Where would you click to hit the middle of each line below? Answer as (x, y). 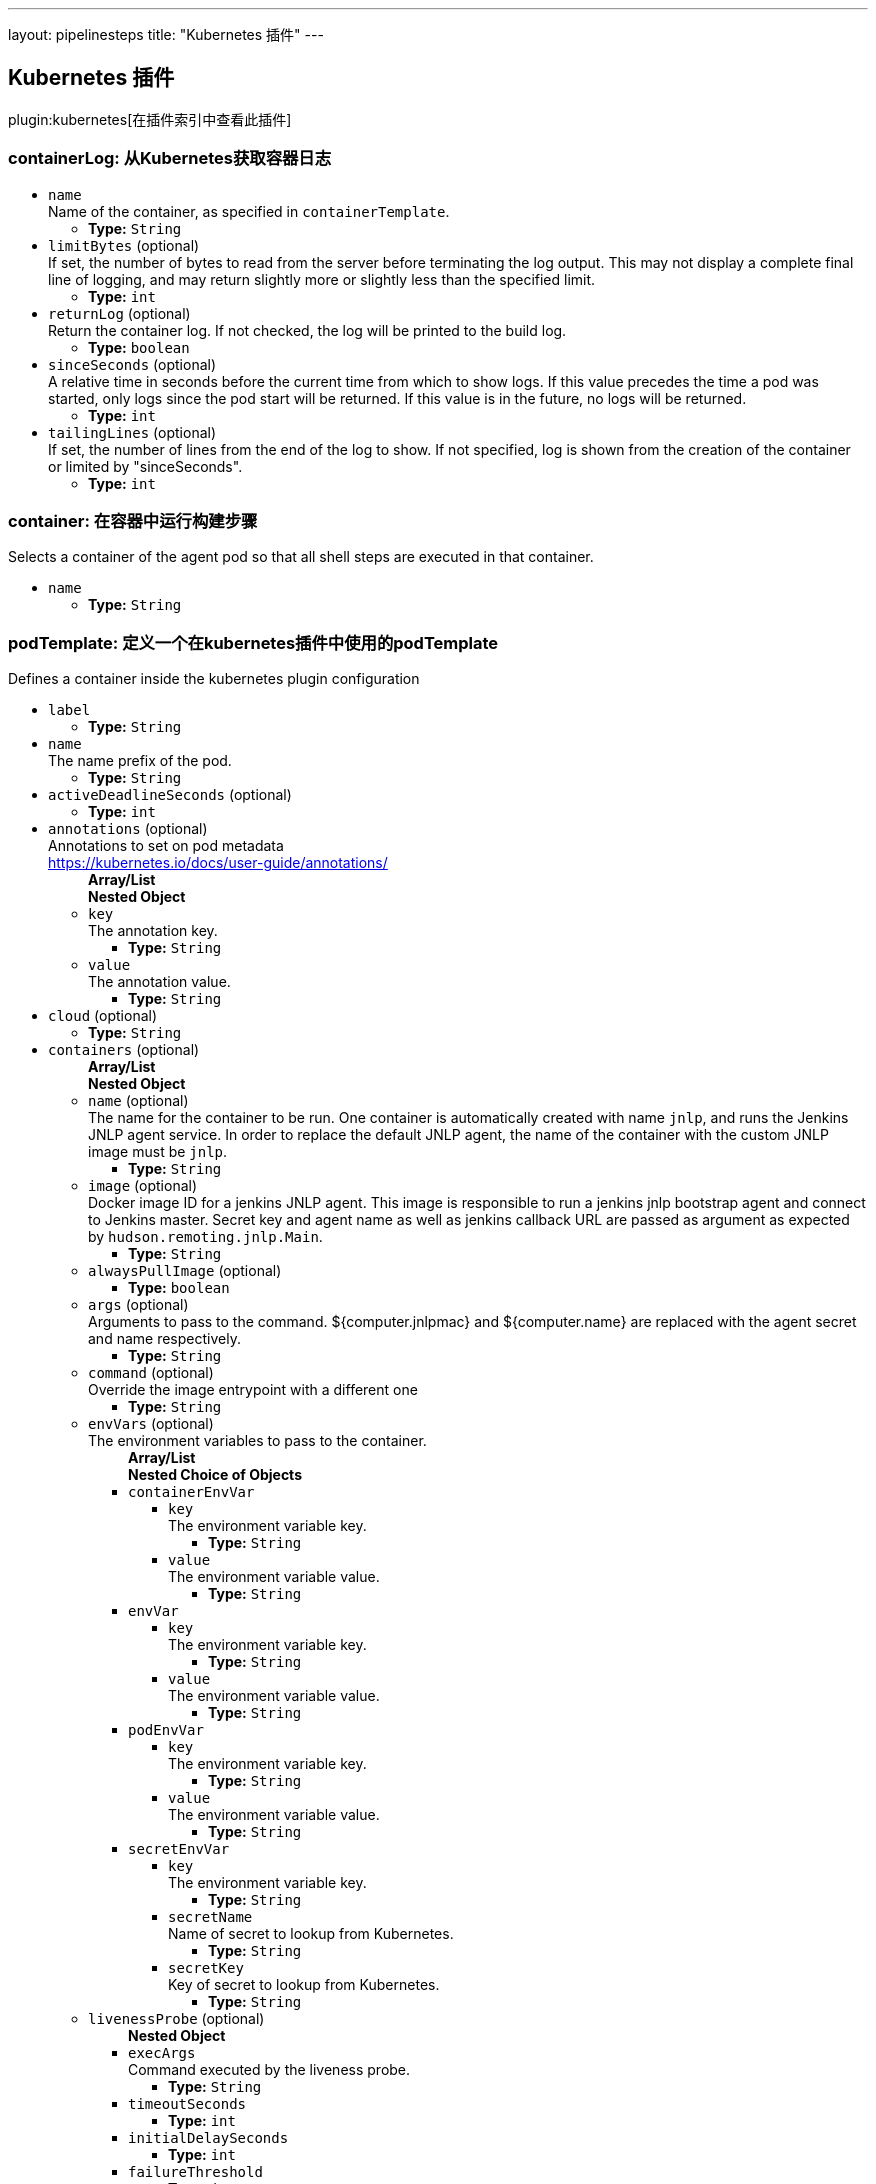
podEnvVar (166, 1730)
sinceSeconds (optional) (132, 364)
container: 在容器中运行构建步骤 (133, 520)
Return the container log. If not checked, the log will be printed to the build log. (307, 330)
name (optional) (138, 1101)
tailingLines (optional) (132, 432)
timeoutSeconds (187, 2104)
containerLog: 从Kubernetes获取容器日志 (170, 158)
